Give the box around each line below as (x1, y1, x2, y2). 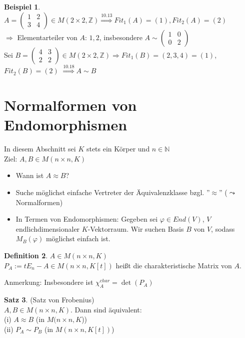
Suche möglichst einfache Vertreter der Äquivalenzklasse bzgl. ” (15, 187, 210, 198)
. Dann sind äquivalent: (70, 304, 142, 314)
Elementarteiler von (17, 32, 77, 42)
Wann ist (15, 170, 44, 181)
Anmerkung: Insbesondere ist (4, 277, 93, 287)
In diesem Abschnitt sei (4, 143, 76, 154)
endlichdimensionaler (15, 223, 80, 234)
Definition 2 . (4, 250, 48, 261)
